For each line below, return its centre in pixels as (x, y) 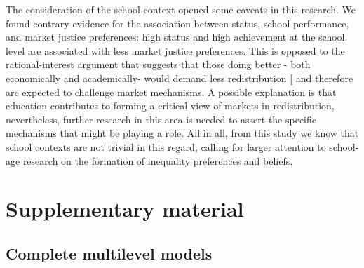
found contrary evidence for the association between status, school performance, (177, 23)
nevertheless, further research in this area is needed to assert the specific (161, 119)
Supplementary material (125, 209)
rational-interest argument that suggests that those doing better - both (158, 64)
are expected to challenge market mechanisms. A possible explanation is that (171, 92)
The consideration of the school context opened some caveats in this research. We (181, 9)
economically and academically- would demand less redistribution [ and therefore (180, 78)
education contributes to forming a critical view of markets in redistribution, (170, 106)
